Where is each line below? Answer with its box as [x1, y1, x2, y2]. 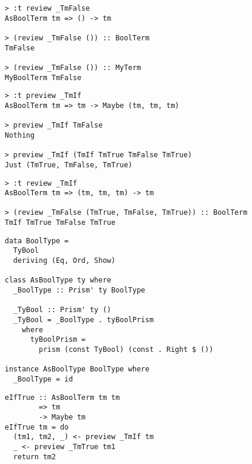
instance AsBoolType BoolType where [5, 365, 150, 374]
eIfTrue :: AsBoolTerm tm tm [5, 393, 120, 402]
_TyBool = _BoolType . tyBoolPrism [13, 316, 154, 325]
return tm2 [13, 452, 56, 461]
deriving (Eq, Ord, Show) [13, 256, 116, 265]
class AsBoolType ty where [5, 276, 111, 285]
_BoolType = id [13, 374, 73, 383]
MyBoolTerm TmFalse [5, 73, 81, 82]
